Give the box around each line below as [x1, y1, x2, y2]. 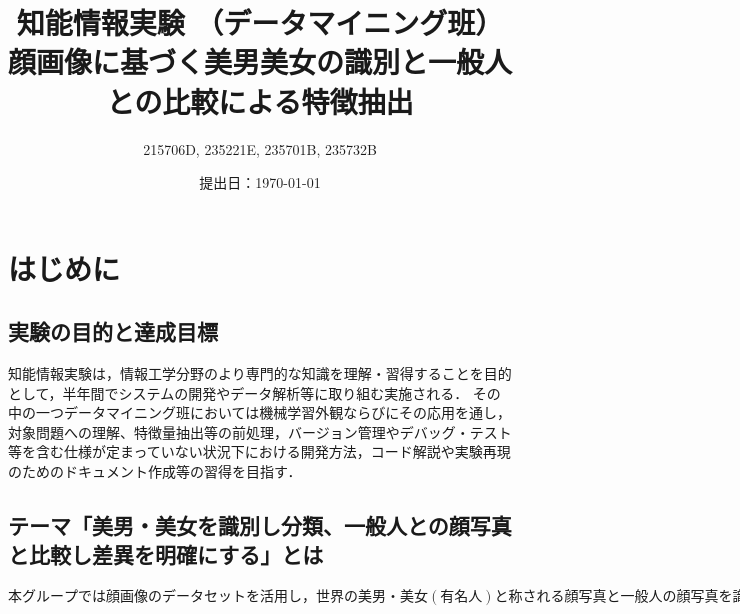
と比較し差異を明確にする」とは [8, 539, 324, 570]
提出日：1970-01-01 [199, 172, 321, 193]
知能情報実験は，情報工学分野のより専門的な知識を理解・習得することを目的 [8, 363, 512, 384]
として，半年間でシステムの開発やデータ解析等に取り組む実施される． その [8, 382, 501, 403]
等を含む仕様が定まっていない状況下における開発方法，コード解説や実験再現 [8, 441, 511, 462]
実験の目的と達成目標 [8, 316, 218, 347]
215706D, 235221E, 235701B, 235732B [143, 138, 377, 159]
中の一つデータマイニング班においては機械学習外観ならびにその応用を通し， [8, 402, 512, 423]
